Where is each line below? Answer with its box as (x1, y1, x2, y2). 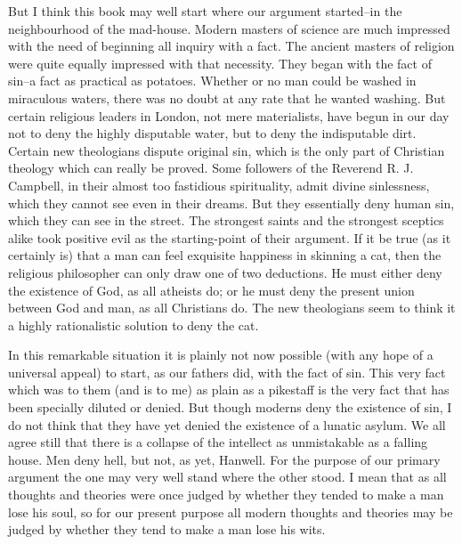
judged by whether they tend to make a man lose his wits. (8, 520, 326, 539)
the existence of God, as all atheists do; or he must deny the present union (8, 280, 415, 299)
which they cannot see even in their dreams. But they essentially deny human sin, (8, 193, 455, 212)
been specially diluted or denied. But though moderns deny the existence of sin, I (8, 398, 452, 417)
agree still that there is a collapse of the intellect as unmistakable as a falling (8, 433, 428, 451)
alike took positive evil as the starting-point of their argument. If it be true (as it (8, 228, 451, 247)
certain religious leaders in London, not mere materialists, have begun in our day (8, 106, 450, 125)
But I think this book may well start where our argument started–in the (8, 2, 402, 20)
